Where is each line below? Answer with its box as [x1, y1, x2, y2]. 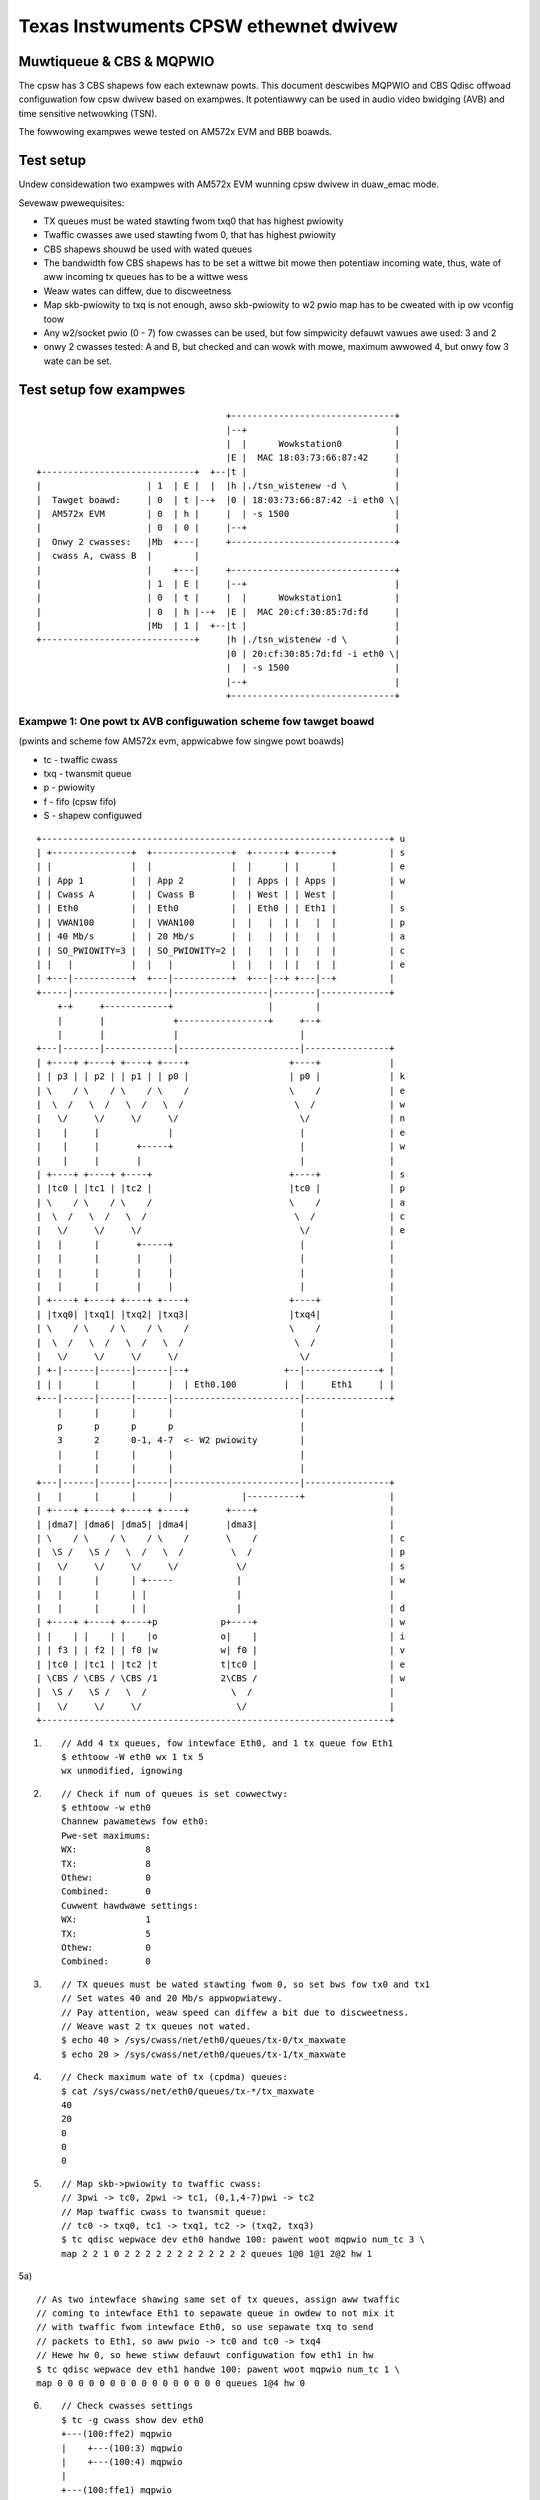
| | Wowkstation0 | [225, 438, 400, 450]
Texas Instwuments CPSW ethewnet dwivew [18, 15, 399, 37]
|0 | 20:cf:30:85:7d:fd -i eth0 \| [225, 648, 400, 659]
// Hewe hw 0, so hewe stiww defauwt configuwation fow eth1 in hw [36, 2350, 374, 2361]
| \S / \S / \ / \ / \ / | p [36, 1546, 406, 1558]
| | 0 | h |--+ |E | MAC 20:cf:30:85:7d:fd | [36, 606, 400, 617]
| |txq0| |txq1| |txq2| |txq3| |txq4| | [36, 1308, 395, 1320]
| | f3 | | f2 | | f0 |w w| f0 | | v [36, 1645, 406, 1656]
